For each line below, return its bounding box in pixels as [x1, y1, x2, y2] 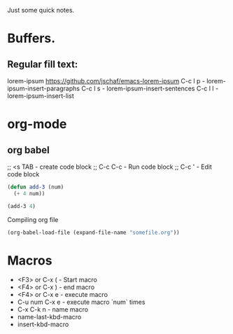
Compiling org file [7, 215, 59, 223]
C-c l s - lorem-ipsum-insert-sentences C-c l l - [81, 84, 219, 92]
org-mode [7, 116, 67, 132]
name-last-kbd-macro [17, 313, 82, 321]
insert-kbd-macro [17, 320, 69, 328]
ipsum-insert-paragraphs [7, 84, 80, 92]
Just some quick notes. [7, 6, 75, 14]
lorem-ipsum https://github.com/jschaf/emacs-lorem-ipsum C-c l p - [7, 77, 205, 85]
